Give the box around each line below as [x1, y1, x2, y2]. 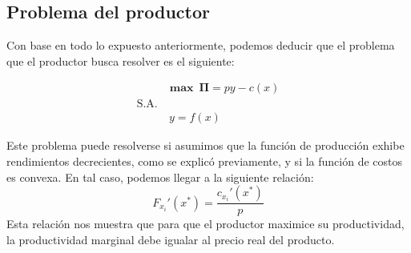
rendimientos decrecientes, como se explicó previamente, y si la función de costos [6, 153, 403, 170]
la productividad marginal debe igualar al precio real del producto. [6, 231, 335, 247]
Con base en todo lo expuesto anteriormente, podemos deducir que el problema [6, 37, 395, 54]
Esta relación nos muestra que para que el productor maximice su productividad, [6, 215, 405, 232]
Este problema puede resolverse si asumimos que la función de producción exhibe [6, 137, 405, 154]
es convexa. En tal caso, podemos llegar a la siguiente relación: [6, 168, 314, 185]
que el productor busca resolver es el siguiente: [6, 52, 235, 69]
